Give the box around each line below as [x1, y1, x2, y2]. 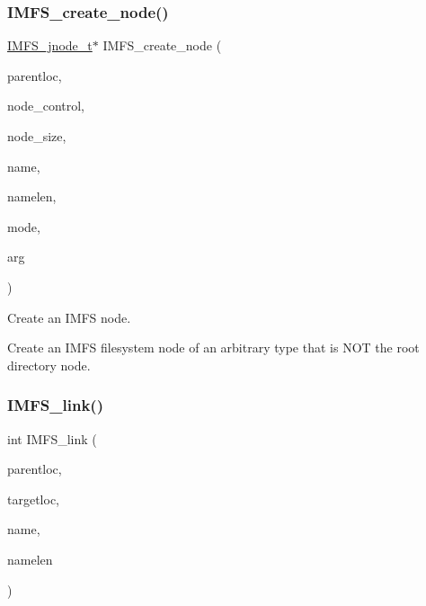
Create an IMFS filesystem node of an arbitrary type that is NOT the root [7, 338, 420, 357]
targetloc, [7, 489, 59, 508]
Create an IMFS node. [7, 307, 131, 326]
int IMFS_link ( [7, 429, 97, 448]
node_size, [7, 127, 67, 145]
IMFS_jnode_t [7, 36, 93, 55]
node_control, [7, 96, 85, 115]
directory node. [7, 355, 91, 374]
